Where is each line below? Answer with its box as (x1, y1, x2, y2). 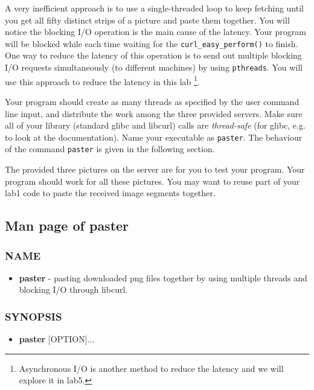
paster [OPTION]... (19, 333, 95, 345)
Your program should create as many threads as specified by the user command (5, 95, 300, 107)
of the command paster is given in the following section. (5, 142, 215, 155)
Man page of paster (5, 216, 129, 235)
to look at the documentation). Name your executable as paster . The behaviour (5, 130, 303, 143)
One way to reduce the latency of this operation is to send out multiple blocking (5, 49, 302, 62)
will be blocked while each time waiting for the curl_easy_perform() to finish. (5, 37, 298, 50)
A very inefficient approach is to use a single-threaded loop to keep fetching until (5, 2, 304, 14)
